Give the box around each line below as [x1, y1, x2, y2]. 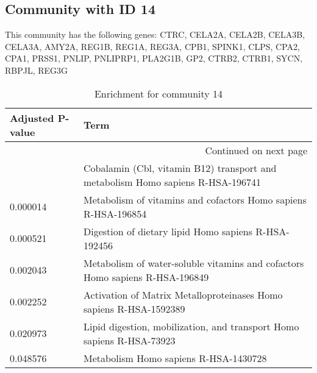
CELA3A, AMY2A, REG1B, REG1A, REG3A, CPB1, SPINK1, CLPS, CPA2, [5, 40, 300, 52]
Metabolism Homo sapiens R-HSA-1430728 [84, 350, 267, 365]
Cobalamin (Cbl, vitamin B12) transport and [84, 160, 277, 175]
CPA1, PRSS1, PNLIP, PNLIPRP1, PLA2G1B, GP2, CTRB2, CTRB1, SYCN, [5, 52, 303, 65]
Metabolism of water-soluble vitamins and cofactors [84, 255, 304, 270]
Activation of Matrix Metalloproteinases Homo [84, 287, 283, 302]
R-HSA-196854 [84, 206, 147, 221]
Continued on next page [205, 143, 307, 157]
